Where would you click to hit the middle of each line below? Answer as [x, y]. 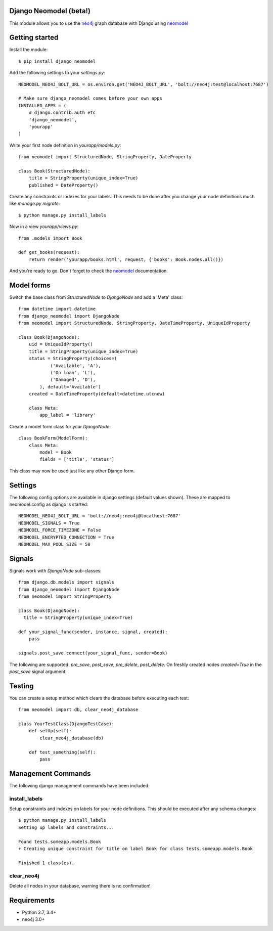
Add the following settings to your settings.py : [57, 73]
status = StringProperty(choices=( [73, 359]
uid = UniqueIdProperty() [61, 344]
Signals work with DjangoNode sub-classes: [56, 570]
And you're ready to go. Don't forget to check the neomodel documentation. [88, 271]
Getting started [34, 38]
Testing [21, 686]
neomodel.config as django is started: [49, 504]
